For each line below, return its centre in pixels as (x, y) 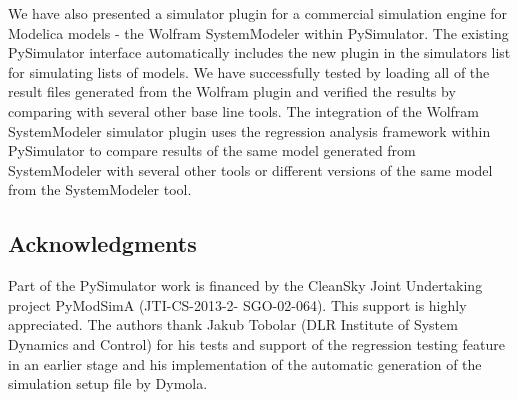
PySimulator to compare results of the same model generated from (212, 150)
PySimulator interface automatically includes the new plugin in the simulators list (259, 52)
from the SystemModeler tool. (100, 189)
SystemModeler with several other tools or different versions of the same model (250, 169)
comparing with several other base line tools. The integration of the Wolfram (243, 110)
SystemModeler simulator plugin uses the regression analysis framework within (249, 130)
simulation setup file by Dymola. (108, 383)
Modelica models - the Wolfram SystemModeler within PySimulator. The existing (258, 32)
